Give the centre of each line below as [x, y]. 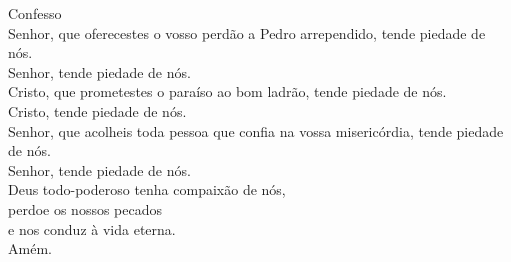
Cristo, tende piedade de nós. [97, 110]
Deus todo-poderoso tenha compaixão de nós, [147, 189]
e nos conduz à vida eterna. [92, 228]
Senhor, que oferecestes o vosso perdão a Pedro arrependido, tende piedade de [247, 32]
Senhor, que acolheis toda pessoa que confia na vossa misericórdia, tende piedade [256, 130]
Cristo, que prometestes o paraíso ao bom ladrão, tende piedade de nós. [227, 91]
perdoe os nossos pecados [85, 208]
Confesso [35, 13]
